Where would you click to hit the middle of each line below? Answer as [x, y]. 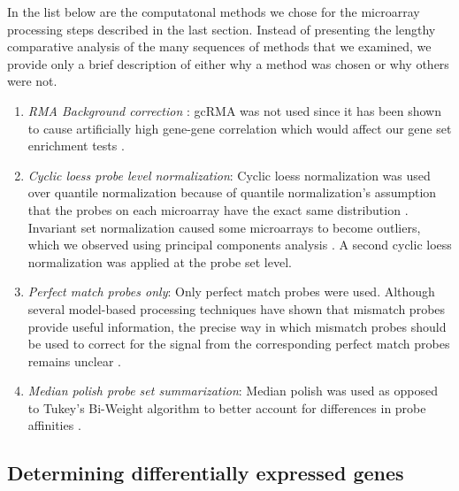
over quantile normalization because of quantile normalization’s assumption [232, 192]
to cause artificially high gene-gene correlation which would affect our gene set [240, 128]
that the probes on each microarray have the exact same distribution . [218, 209]
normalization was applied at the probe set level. [160, 261]
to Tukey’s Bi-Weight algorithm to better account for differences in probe [227, 407]
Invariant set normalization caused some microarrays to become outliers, [224, 227]
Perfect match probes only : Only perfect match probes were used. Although [231, 292]
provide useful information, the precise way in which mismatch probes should [237, 326]
